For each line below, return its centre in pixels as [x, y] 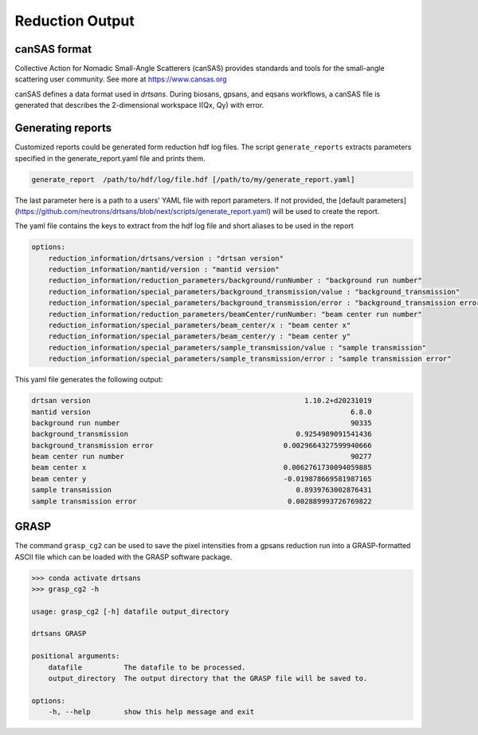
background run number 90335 [202, 423]
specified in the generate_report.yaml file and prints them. [110, 158]
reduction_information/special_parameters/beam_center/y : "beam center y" [200, 336]
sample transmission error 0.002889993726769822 [202, 501]
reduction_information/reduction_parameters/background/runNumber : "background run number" [235, 281]
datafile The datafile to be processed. [147, 667]
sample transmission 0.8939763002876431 [202, 490]
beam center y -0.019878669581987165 [202, 478]
